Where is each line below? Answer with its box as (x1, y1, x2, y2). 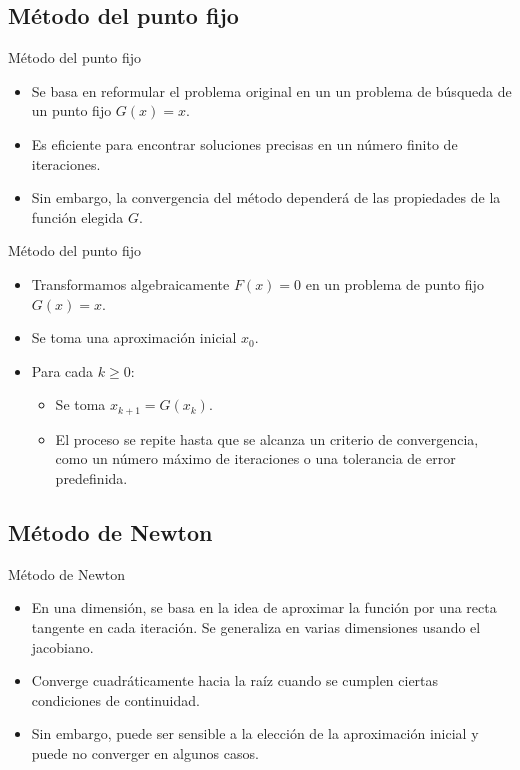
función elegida (31, 206, 124, 227)
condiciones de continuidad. (31, 689, 200, 710)
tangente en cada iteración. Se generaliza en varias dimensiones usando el (31, 616, 481, 637)
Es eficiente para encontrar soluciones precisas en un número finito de (31, 133, 458, 154)
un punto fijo (31, 100, 112, 121)
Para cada (31, 360, 94, 381)
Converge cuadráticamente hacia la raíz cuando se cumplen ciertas (31, 670, 439, 691)
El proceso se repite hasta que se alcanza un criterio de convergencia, (55, 428, 479, 449)
